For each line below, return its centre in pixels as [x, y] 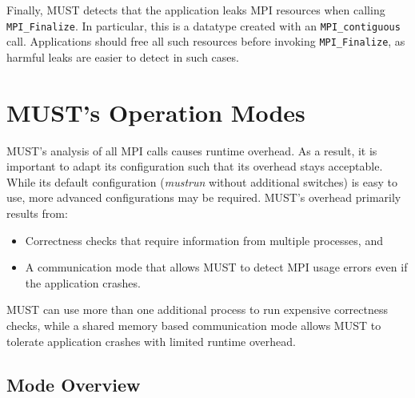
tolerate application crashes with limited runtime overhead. [151, 341]
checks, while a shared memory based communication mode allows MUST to [194, 325]
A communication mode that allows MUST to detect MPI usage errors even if [216, 267]
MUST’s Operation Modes [156, 112]
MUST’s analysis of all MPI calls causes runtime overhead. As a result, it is [192, 150]
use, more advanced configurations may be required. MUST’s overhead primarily [204, 197]
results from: [37, 213]
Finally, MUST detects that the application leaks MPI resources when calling [196, 10]
